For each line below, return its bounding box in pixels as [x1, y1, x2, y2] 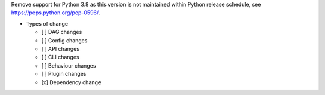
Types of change [26, 20, 69, 27]
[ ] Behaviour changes [41, 62, 96, 69]
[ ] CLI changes [41, 54, 79, 61]
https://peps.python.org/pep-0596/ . [11, 9, 101, 16]
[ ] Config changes [41, 36, 88, 44]
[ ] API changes [41, 45, 79, 52]
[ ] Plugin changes [41, 71, 87, 78]
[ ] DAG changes [41, 29, 82, 36]
